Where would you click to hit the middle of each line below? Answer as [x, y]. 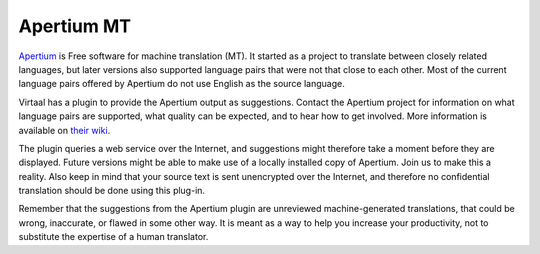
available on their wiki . [64, 130]
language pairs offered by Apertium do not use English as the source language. [181, 84]
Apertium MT [75, 26]
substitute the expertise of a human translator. [113, 237]
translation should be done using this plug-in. [111, 191]
